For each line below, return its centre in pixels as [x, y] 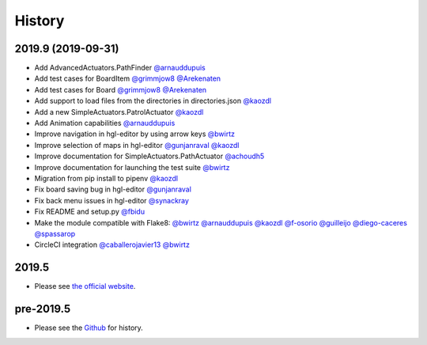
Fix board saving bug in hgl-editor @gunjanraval [113, 189]
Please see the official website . [85, 286]
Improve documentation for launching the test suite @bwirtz [132, 167]
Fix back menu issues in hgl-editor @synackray [112, 200]
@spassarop [55, 233]
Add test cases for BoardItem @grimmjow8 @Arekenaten [128, 78]
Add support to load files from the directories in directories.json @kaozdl [153, 101]
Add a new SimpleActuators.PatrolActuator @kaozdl [119, 112]
